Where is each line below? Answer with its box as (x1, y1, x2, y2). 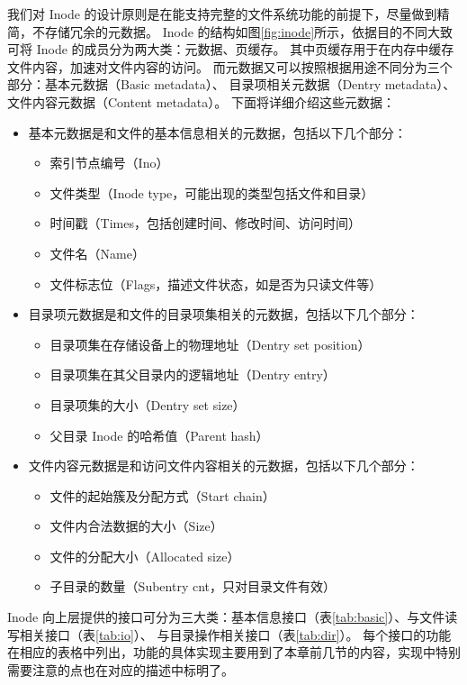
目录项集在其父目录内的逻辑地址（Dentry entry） (49, 365, 336, 384)
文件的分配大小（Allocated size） (49, 546, 240, 565)
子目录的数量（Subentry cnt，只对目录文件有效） (49, 577, 336, 596)
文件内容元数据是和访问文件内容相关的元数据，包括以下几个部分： (28, 456, 419, 475)
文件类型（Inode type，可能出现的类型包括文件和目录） (49, 183, 374, 202)
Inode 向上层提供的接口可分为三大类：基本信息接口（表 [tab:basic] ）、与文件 (7, 607, 445, 626)
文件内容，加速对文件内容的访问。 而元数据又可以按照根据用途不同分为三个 (7, 57, 453, 76)
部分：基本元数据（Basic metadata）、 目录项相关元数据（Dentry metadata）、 (7, 75, 456, 94)
